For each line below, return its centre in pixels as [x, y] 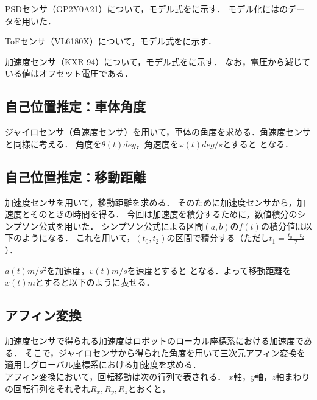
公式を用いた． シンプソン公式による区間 [121, 226]
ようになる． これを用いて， [78, 238]
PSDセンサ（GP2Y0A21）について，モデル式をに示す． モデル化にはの [147, 9]
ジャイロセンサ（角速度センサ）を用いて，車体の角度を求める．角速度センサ [158, 132]
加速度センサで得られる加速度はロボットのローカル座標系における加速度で [154, 341]
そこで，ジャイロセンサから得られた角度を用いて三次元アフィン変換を [165, 352]
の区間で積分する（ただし [218, 238]
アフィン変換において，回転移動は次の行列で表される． [116, 376]
